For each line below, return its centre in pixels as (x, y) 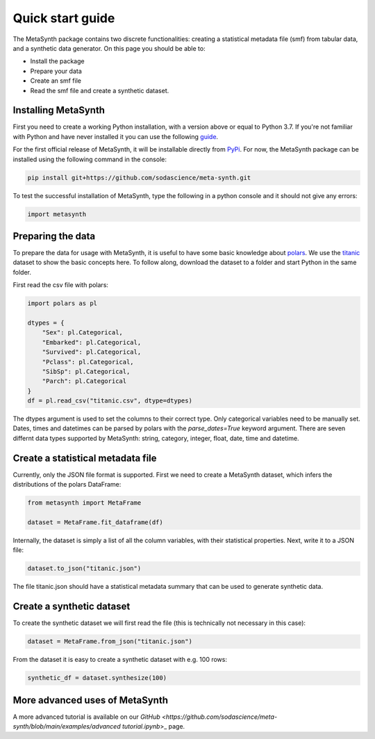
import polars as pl (62, 303)
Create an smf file (56, 81)
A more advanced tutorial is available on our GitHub (87, 717)
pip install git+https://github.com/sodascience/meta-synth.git (139, 178)
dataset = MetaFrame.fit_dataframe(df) (95, 522)
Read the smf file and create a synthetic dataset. (100, 90)
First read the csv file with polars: (61, 285)
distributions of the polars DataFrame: (67, 485)
